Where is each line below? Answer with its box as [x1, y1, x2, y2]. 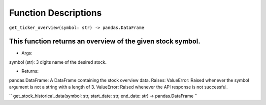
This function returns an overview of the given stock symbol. [9, 37, 200, 46]
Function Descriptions [9, 7, 102, 18]
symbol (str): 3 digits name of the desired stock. [9, 59, 107, 65]
